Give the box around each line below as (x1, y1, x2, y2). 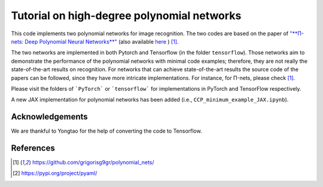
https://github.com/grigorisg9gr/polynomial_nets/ (32, 159, 155, 166)
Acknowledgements (11, 112, 88, 122)
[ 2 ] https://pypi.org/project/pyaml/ (13, 170, 97, 177)
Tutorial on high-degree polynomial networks (11, 9, 242, 22)
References (11, 143, 55, 153)
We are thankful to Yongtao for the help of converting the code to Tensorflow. (11, 127, 203, 134)
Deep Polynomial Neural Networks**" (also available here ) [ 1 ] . (25, 38, 179, 45)
